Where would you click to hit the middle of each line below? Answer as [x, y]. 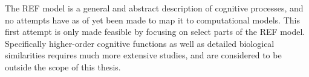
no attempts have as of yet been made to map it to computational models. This [152, 20]
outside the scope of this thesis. [63, 66]
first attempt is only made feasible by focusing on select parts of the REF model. [155, 32]
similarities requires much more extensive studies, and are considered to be [143, 55]
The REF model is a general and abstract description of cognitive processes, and [154, 8]
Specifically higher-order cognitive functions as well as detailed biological [140, 43]
